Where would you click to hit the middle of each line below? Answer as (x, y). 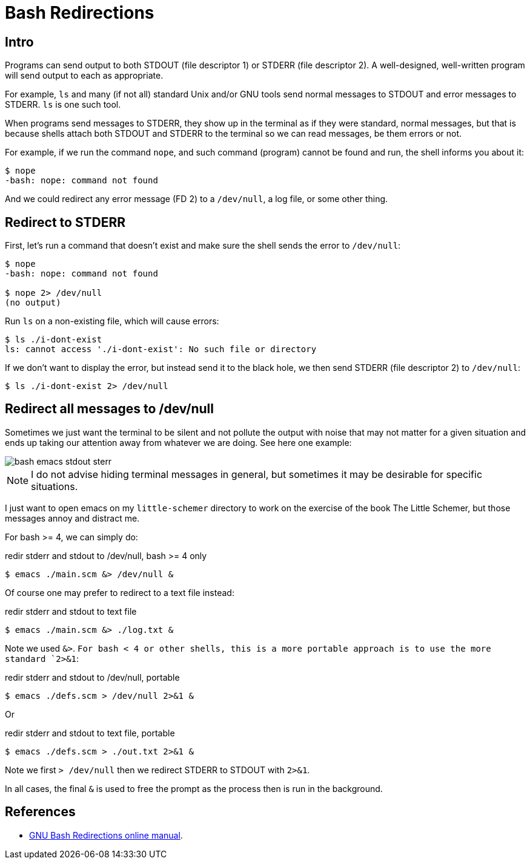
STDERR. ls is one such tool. (63, 105)
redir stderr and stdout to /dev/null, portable (92, 677)
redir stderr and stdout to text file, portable (90, 733)
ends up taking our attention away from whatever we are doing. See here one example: (178, 442)
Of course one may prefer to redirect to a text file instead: (120, 592)
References (40, 812)
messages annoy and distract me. (72, 518)
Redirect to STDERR (65, 222)
